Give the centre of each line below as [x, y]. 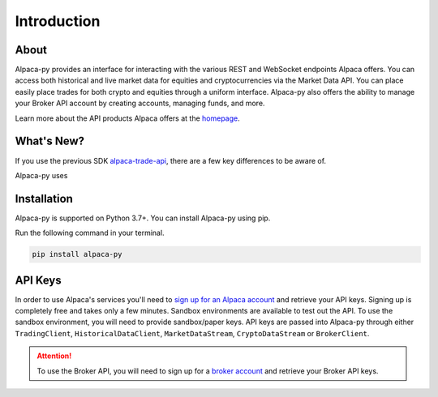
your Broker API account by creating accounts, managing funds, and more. [140, 103]
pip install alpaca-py [77, 254]
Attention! [54, 356]
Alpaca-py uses [41, 175]
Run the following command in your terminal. [90, 233]
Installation [44, 198]
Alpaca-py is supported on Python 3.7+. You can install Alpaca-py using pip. [143, 218]
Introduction [58, 21]
